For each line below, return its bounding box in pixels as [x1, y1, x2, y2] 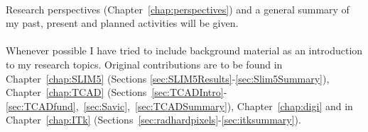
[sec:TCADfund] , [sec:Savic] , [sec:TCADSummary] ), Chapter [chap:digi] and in [6, 98, 353, 113]
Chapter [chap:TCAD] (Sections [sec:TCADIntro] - [6, 85, 227, 100]
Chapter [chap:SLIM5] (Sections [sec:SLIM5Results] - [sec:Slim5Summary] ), [6, 71, 330, 85]
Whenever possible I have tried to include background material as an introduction [6, 43, 363, 58]
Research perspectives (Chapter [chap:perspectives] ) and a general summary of [6, 1, 350, 16]
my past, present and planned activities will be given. [6, 16, 239, 30]
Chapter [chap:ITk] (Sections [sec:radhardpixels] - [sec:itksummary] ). [6, 112, 301, 127]
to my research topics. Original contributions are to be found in [6, 56, 283, 71]
